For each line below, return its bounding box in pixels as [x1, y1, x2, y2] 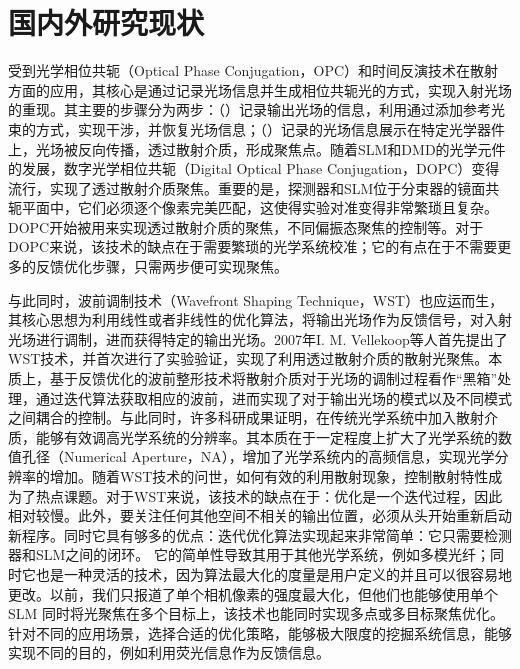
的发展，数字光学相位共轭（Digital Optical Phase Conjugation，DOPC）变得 [8, 158, 500, 179]
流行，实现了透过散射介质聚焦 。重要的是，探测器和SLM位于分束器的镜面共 [8, 177, 500, 198]
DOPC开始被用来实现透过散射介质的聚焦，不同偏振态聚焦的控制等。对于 [8, 216, 484, 237]
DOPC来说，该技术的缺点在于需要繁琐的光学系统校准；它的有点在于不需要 [8, 236, 498, 257]
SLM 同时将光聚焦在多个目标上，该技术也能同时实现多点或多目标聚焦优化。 [8, 603, 505, 624]
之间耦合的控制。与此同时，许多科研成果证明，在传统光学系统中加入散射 [8, 407, 484, 428]
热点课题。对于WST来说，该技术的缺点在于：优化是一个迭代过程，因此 [35, 485, 503, 506]
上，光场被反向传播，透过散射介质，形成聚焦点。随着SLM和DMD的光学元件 [8, 138, 506, 159]
